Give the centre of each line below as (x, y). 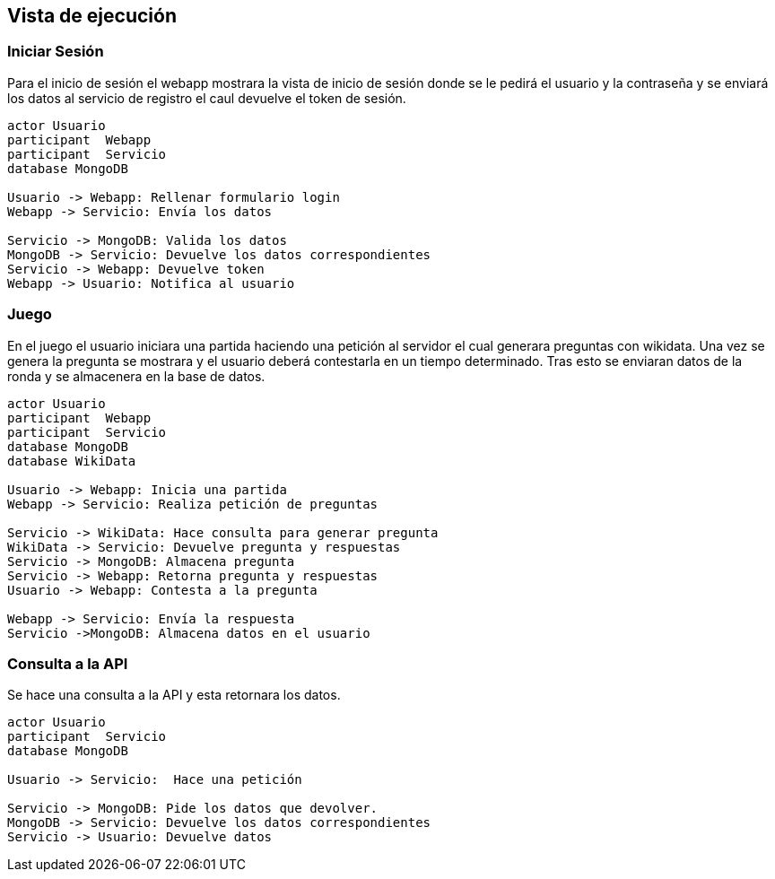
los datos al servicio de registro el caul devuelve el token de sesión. (207, 98)
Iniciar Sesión (56, 52)
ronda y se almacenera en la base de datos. (136, 376)
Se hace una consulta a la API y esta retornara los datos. (174, 695)
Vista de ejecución (92, 16)
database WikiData (72, 461)
